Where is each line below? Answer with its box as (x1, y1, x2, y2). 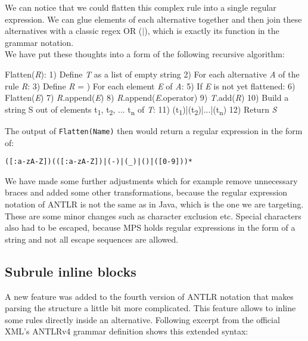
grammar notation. (5, 36, 74, 48)
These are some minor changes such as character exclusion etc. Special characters (5, 209, 301, 222)
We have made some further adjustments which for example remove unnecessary (5, 174, 298, 187)
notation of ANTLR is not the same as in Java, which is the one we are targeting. (5, 197, 304, 210)
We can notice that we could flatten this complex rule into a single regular (5, 1, 276, 13)
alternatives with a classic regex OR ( (5, 24, 142, 37)
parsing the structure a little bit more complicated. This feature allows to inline (5, 302, 296, 314)
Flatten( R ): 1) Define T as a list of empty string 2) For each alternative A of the (5, 67, 300, 80)
